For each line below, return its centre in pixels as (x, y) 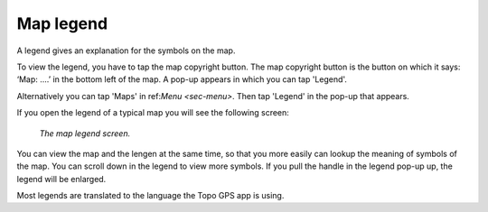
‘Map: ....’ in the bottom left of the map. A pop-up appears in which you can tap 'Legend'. (182, 79)
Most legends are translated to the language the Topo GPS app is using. (150, 196)
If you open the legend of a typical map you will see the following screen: (153, 113)
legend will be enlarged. (61, 179)
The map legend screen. (85, 133)
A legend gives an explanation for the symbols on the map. (126, 51)
